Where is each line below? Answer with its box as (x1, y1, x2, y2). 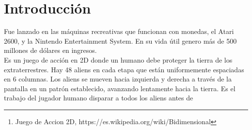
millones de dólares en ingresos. (4, 45, 97, 55)
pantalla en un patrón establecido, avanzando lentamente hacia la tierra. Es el (4, 83, 236, 93)
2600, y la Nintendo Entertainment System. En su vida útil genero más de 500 (4, 35, 237, 46)
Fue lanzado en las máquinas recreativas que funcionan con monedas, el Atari (4, 26, 234, 36)
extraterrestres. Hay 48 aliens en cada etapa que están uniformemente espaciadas (4, 64, 244, 74)
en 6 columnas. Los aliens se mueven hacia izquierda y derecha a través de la (4, 74, 232, 84)
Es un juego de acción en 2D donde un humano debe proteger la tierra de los (4, 54, 233, 65)
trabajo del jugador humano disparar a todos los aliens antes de (4, 93, 193, 103)
